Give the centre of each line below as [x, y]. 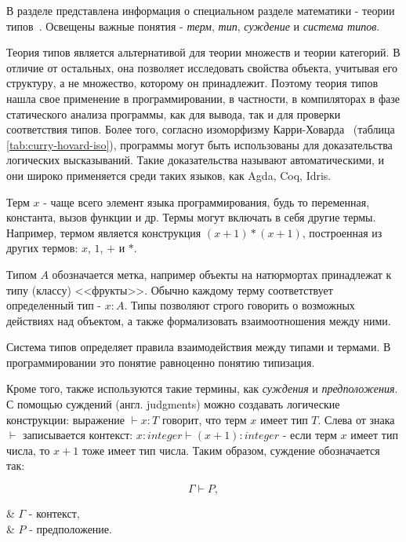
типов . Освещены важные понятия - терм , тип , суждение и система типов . [193, 26]
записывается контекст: [78, 435]
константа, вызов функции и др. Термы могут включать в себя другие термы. [191, 217]
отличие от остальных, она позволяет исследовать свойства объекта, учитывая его [202, 67]
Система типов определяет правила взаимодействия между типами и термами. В [199, 347]
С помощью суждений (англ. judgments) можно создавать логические [173, 404]
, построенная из [342, 232]
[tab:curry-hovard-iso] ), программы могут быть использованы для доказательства [199, 144]
